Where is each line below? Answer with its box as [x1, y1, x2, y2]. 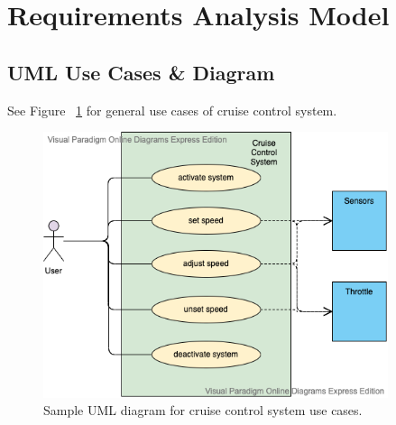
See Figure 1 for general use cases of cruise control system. [7, 100, 337, 119]
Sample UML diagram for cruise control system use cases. [43, 401, 363, 420]
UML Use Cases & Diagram [7, 58, 275, 86]
